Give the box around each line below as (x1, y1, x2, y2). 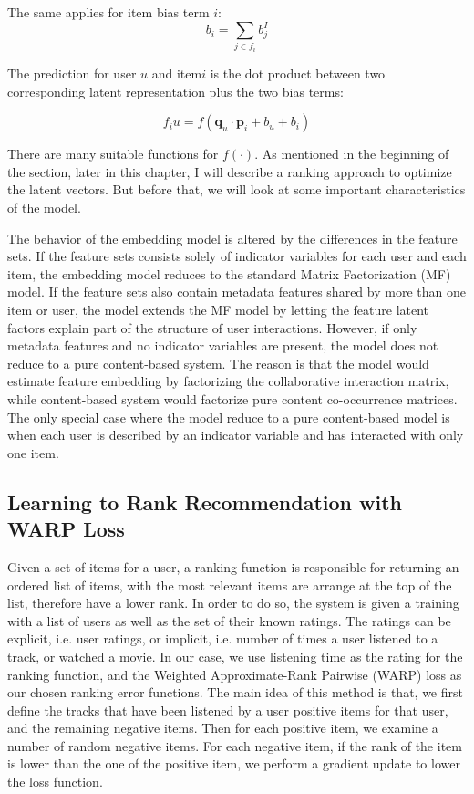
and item (151, 64, 202, 83)
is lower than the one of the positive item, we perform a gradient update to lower (7, 754, 460, 773)
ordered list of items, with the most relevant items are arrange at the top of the (7, 575, 452, 594)
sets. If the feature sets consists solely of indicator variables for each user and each (7, 246, 467, 266)
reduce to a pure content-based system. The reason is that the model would (7, 353, 429, 372)
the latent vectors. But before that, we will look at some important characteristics (7, 180, 466, 199)
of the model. (7, 198, 81, 217)
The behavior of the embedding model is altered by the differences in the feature (7, 228, 458, 247)
